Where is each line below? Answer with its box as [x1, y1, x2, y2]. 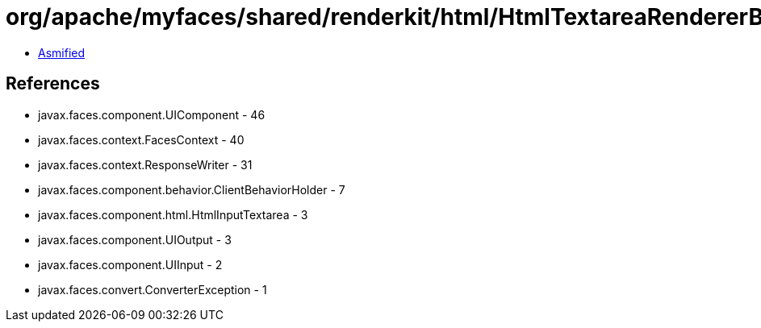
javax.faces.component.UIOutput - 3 [38, 232, 232, 247]
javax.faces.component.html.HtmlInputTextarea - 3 [38, 207, 308, 222]
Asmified [38, 45, 86, 60]
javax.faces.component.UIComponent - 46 [38, 107, 266, 122]
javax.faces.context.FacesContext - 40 [38, 132, 245, 147]
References [6, 73, 100, 94]
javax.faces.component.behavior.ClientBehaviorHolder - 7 [38, 182, 345, 197]
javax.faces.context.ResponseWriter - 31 [38, 157, 253, 172]
